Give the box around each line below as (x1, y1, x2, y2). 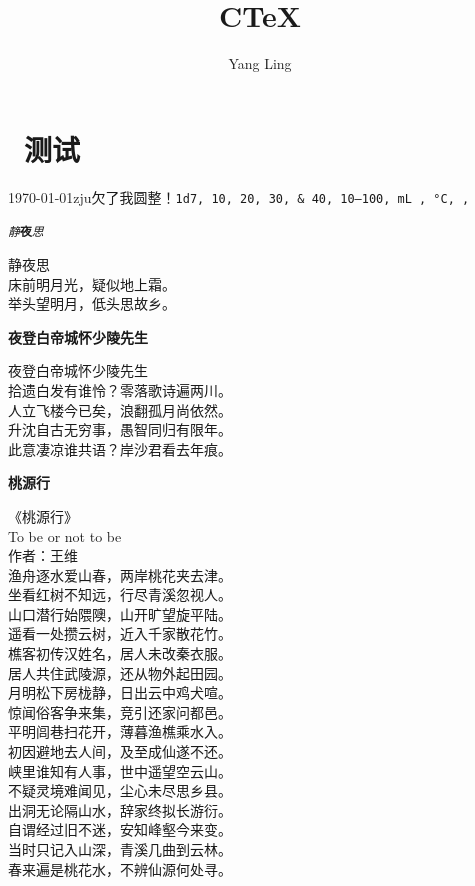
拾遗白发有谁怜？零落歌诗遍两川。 (8, 379, 232, 400)
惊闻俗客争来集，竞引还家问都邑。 (8, 701, 232, 722)
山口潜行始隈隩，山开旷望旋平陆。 (8, 603, 232, 624)
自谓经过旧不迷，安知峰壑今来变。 (8, 819, 232, 840)
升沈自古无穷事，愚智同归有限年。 (8, 419, 232, 440)
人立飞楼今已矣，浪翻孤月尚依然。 (8, 399, 232, 420)
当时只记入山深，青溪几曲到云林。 (8, 839, 232, 859)
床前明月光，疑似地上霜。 (8, 273, 176, 294)
